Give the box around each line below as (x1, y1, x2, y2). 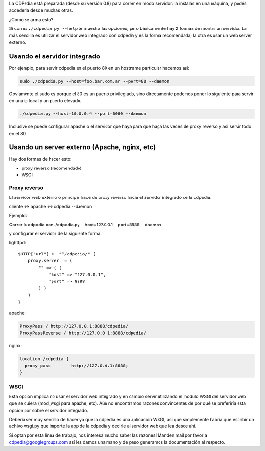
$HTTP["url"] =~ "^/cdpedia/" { (18, 251, 96, 256)
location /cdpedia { (19, 356, 69, 362)
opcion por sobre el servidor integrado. (9, 407, 88, 413)
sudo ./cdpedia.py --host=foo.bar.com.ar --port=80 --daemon (19, 78, 170, 84)
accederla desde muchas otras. (9, 7, 73, 13)
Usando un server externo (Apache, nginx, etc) (9, 143, 156, 152)
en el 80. (9, 130, 27, 136)
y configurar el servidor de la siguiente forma (9, 230, 101, 236)
